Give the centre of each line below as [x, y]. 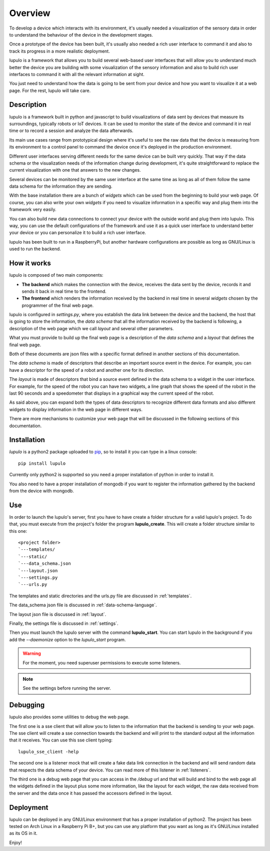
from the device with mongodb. [42, 491]
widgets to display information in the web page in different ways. [76, 409]
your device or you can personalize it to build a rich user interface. [78, 233]
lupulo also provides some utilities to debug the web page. [69, 717]
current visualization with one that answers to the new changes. [75, 170]
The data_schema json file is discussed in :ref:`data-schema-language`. [83, 605]
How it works [30, 263]
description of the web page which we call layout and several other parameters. [91, 328]
